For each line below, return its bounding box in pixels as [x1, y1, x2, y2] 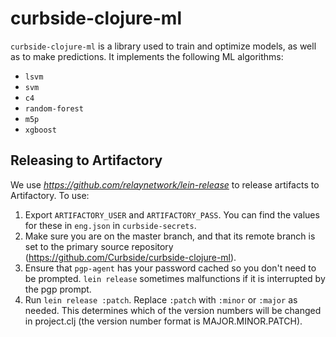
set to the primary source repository [24, 240, 174, 252]
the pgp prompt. [24, 283, 92, 295]
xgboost [24, 125, 57, 135]
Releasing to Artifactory [10, 152, 163, 169]
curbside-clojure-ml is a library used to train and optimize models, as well [10, 40, 317, 52]
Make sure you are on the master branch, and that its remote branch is [24, 230, 316, 242]
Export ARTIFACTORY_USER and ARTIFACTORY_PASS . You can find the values [24, 208, 320, 221]
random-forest [24, 103, 84, 114]
